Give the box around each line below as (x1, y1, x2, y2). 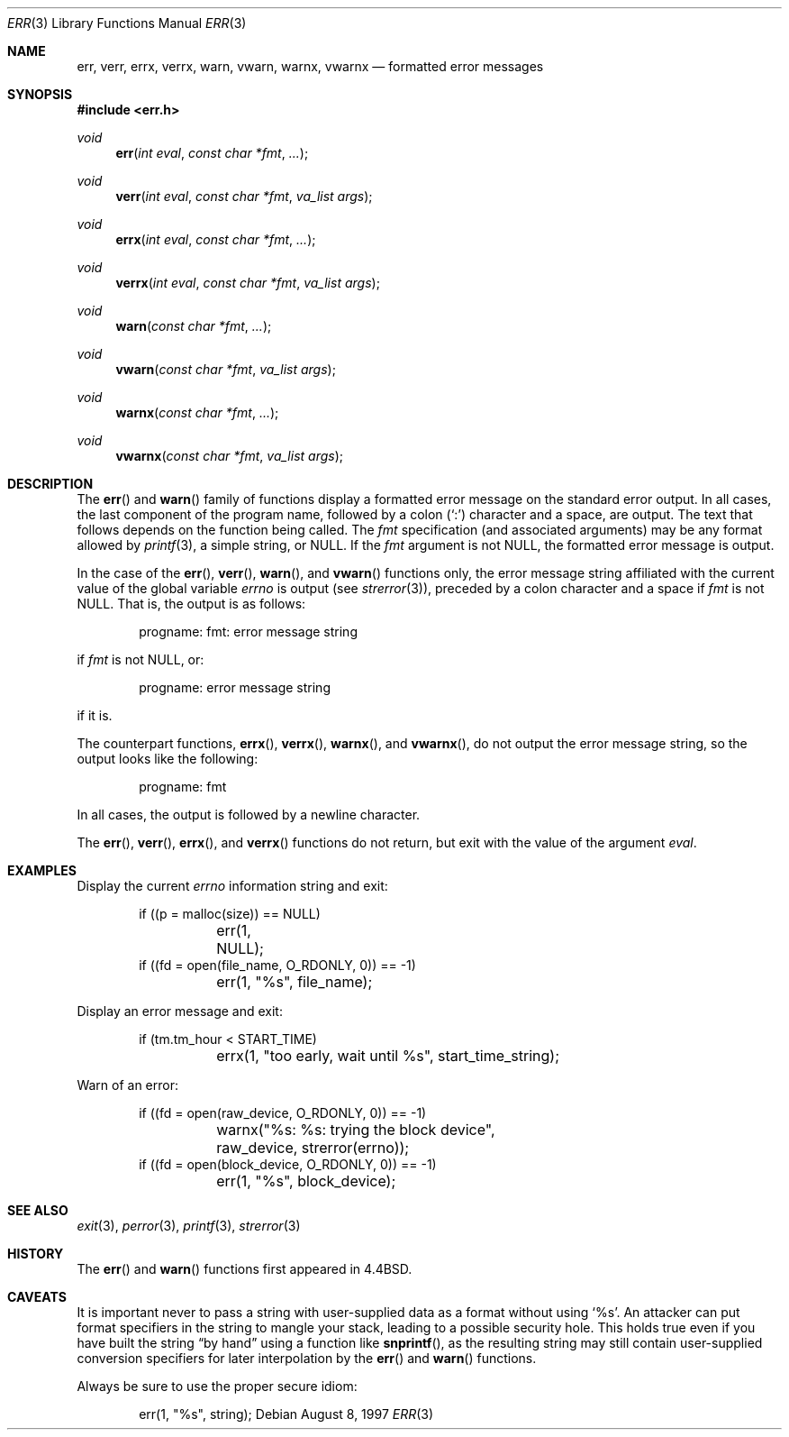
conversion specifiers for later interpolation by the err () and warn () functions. (77, 1350, 537, 1366)
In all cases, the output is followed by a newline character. (77, 807, 421, 822)
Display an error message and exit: (77, 1003, 283, 1019)
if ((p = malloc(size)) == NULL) (139, 906, 321, 921)
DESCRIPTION (7, 476, 94, 491)
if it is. (77, 708, 113, 723)
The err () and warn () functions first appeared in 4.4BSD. (77, 1261, 413, 1277)
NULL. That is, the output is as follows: (77, 596, 306, 611)
